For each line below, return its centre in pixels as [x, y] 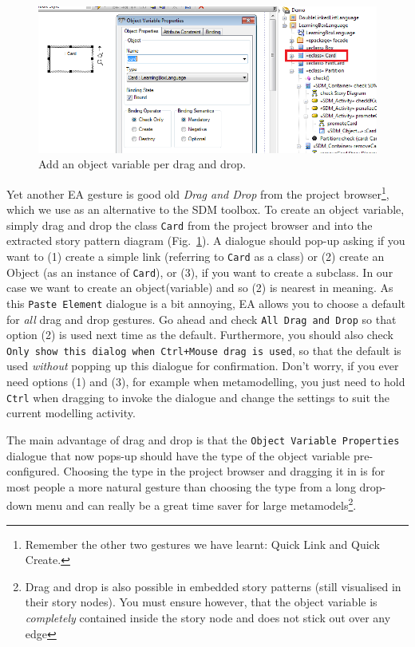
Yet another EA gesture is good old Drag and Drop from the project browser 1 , [198, 192]
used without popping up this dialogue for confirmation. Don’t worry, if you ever [203, 366]
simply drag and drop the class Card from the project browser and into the [190, 225]
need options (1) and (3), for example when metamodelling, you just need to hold [206, 381]
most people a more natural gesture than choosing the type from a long [181, 486]
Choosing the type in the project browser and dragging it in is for [224, 471]
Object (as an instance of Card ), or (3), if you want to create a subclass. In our [200, 272]
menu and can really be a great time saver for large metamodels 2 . [196, 504]
